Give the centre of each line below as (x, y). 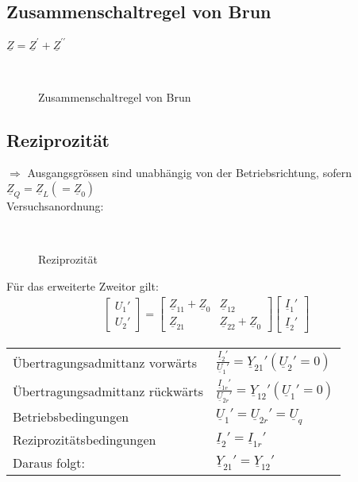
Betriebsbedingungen (71, 417)
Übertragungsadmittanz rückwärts (108, 391)
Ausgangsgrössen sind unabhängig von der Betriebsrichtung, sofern (189, 173)
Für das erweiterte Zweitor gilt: (83, 285)
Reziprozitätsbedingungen (85, 440)
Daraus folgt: (49, 463)
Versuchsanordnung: (55, 205)
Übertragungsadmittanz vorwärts (105, 362)
